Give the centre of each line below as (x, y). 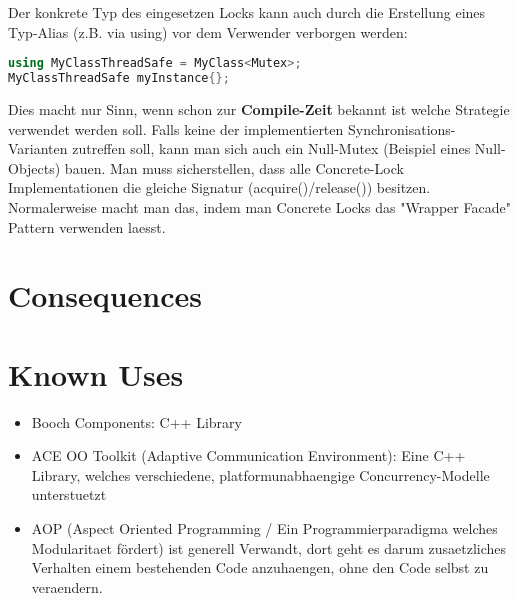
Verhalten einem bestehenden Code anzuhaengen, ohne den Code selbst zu (260, 567)
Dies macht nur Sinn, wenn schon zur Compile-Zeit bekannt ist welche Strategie (259, 108)
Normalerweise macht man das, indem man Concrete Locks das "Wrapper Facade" (259, 206)
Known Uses (96, 373)
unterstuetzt (69, 494)
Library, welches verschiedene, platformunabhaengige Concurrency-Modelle (260, 474)
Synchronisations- (401, 128)
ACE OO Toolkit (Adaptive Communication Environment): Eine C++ (248, 455)
